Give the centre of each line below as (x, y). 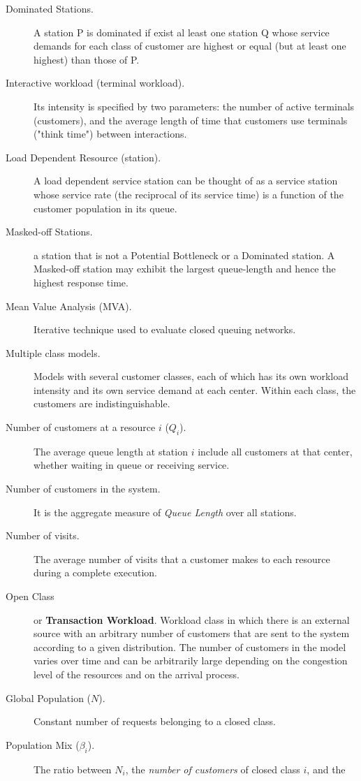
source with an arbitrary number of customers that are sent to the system (192, 633)
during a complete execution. (95, 572)
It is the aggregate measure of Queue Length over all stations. (165, 512)
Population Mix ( (43, 744)
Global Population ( (49, 698)
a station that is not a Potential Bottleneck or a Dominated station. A (184, 255)
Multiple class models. (53, 352)
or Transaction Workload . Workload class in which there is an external (192, 619)
